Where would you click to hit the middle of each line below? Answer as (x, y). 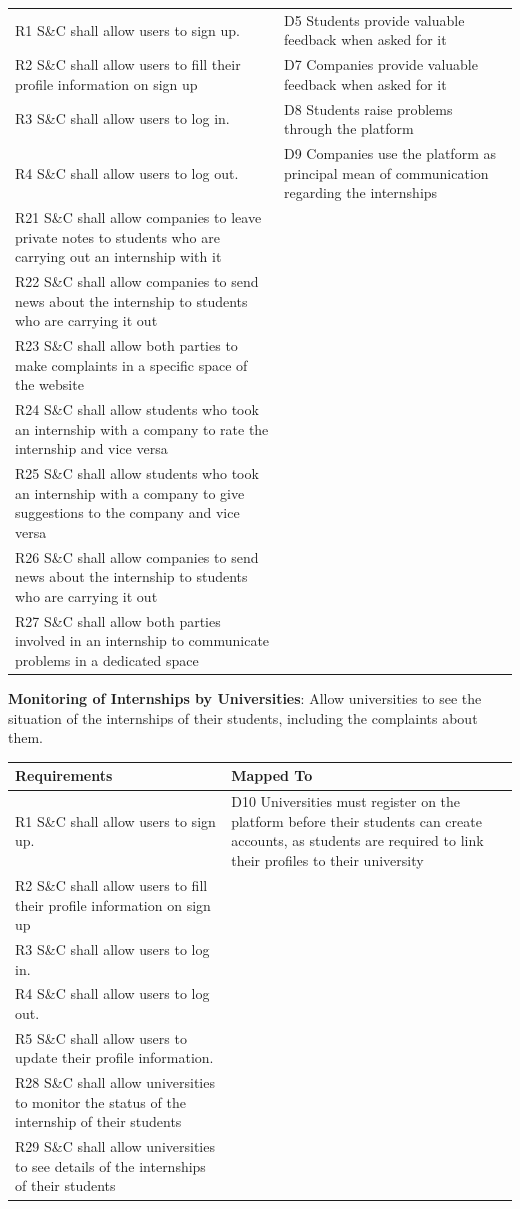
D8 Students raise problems (368, 108)
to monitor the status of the (100, 1101)
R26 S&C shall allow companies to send (137, 556)
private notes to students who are (117, 236)
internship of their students (98, 1121)
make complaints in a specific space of (131, 364)
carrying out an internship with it (118, 256)
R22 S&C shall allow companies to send (137, 281)
